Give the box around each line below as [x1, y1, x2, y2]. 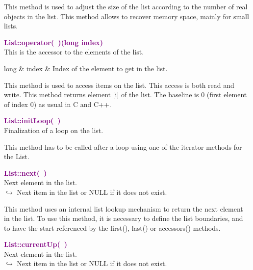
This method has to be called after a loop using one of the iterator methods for [4, 141, 242, 152]
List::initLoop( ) [4, 115, 61, 126]
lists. [4, 21, 18, 31]
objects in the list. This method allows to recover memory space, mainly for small [4, 11, 249, 21]
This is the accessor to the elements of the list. [4, 47, 144, 57]
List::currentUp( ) [4, 239, 68, 249]
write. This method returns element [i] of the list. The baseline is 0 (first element [4, 89, 247, 100]
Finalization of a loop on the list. [4, 125, 103, 135]
